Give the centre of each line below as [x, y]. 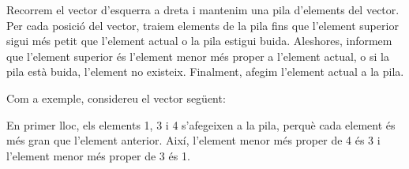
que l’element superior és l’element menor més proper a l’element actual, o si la [198, 56]
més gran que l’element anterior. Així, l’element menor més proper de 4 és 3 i [193, 140]
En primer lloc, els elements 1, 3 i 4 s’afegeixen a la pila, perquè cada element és [201, 124]
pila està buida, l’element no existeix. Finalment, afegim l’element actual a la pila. [205, 71]
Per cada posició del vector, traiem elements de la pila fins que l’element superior [203, 25]
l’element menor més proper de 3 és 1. [98, 155]
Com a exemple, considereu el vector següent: [116, 98]
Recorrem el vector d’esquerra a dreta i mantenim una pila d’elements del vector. [203, 9]
